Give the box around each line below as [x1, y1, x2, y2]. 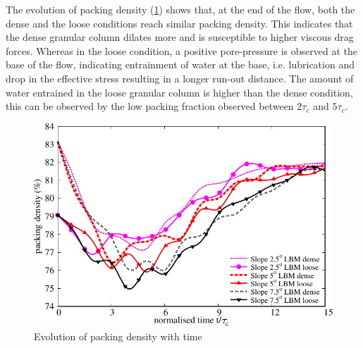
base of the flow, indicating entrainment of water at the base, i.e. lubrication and [6, 57, 355, 72]
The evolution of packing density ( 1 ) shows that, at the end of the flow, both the [6, 2, 355, 16]
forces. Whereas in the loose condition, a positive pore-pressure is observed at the [6, 43, 357, 58]
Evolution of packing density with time [34, 328, 202, 343]
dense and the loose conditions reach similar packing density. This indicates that [6, 15, 353, 30]
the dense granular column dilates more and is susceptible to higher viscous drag [6, 30, 354, 44]
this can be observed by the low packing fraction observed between [6, 99, 294, 113]
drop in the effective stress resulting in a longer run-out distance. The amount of [6, 70, 354, 85]
